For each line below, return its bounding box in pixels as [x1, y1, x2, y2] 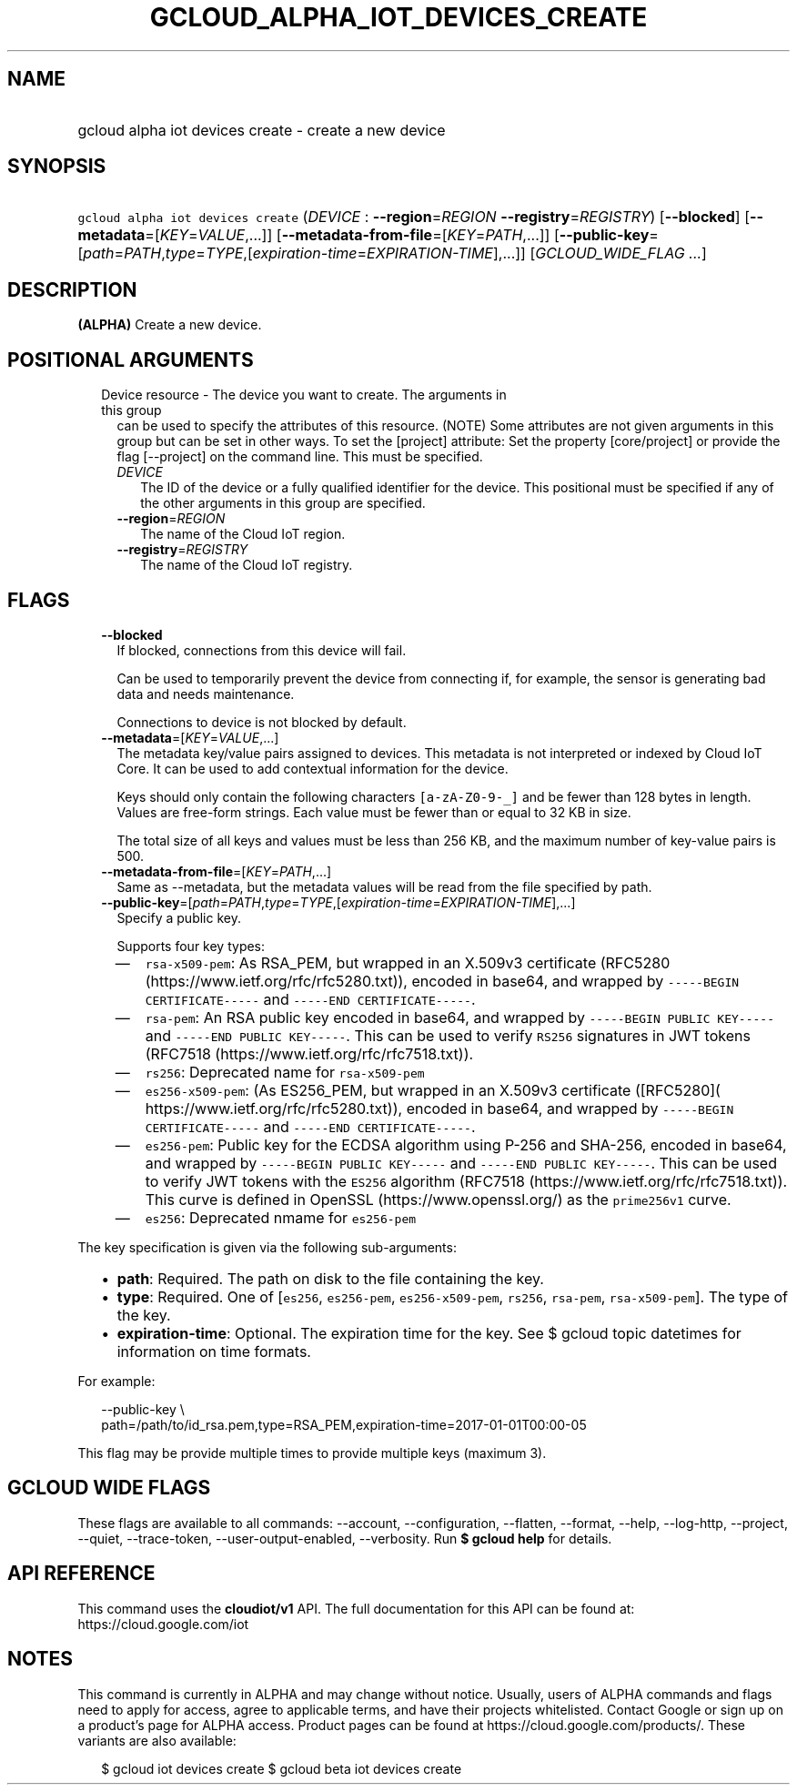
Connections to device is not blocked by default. [116, 714, 407, 730]
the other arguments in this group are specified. [140, 495, 426, 511]
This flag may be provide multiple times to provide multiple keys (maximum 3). [77, 1444, 547, 1461]
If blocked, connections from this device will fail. [116, 642, 407, 658]
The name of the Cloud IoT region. [140, 526, 346, 542]
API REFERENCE [7, 1562, 156, 1585]
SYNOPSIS [7, 155, 106, 178]
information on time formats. [116, 1341, 311, 1361]
